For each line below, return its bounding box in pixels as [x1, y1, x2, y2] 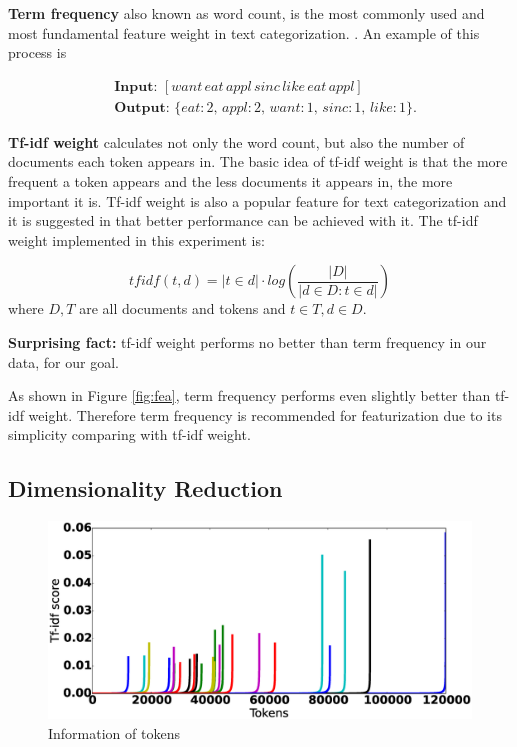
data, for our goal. [8, 351, 119, 372]
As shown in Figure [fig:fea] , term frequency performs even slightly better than [8, 385, 491, 406]
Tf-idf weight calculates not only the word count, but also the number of [8, 131, 465, 152]
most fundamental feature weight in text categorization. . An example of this [8, 22, 480, 43]
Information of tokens [48, 722, 180, 743]
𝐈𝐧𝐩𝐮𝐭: [114, 79, 158, 94]
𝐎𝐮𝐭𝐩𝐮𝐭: [114, 100, 170, 115]
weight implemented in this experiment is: [8, 229, 265, 250]
